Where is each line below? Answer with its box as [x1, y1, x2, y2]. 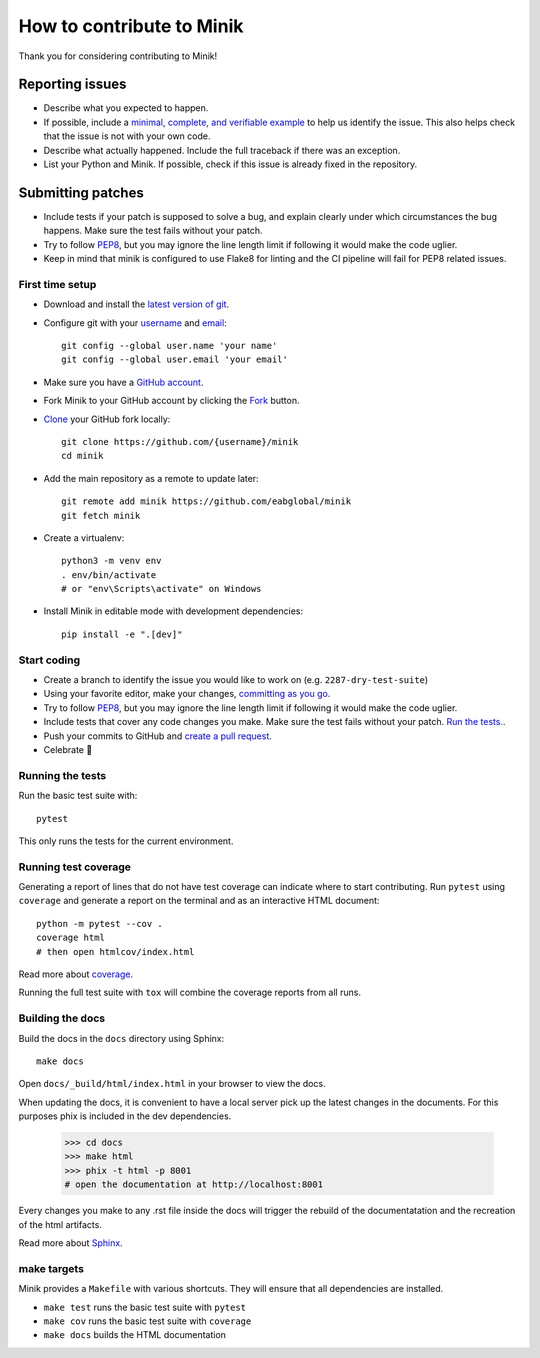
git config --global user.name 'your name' [61, 340, 278, 352]
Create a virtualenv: [43, 531, 125, 544]
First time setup [18, 277, 97, 291]
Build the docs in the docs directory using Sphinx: [18, 1032, 225, 1044]
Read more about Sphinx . [18, 1237, 124, 1249]
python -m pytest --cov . [36, 918, 164, 929]
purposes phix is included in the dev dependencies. [18, 1110, 232, 1122]
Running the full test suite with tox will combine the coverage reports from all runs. [18, 986, 362, 999]
